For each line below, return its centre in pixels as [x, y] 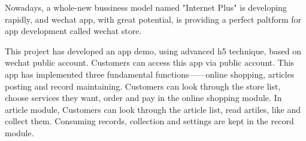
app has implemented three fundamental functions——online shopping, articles [150, 74]
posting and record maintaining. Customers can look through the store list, [143, 86]
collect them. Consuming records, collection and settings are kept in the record [149, 121]
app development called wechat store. [73, 31]
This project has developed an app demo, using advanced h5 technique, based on [153, 50]
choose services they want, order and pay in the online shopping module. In [143, 98]
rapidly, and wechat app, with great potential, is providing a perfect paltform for [153, 19]
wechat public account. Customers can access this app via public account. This [150, 62]
